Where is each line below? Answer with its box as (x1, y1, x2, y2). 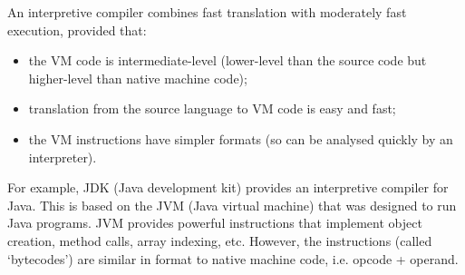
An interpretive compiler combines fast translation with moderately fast (7, 3, 407, 21)
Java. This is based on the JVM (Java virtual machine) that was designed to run (7, 195, 457, 214)
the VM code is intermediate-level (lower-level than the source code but (28, 51, 427, 70)
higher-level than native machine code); (28, 68, 247, 87)
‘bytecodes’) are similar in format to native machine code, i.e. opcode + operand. (7, 249, 459, 268)
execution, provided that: (7, 20, 147, 39)
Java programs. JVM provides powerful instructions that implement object (7, 213, 422, 232)
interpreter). (28, 147, 97, 166)
